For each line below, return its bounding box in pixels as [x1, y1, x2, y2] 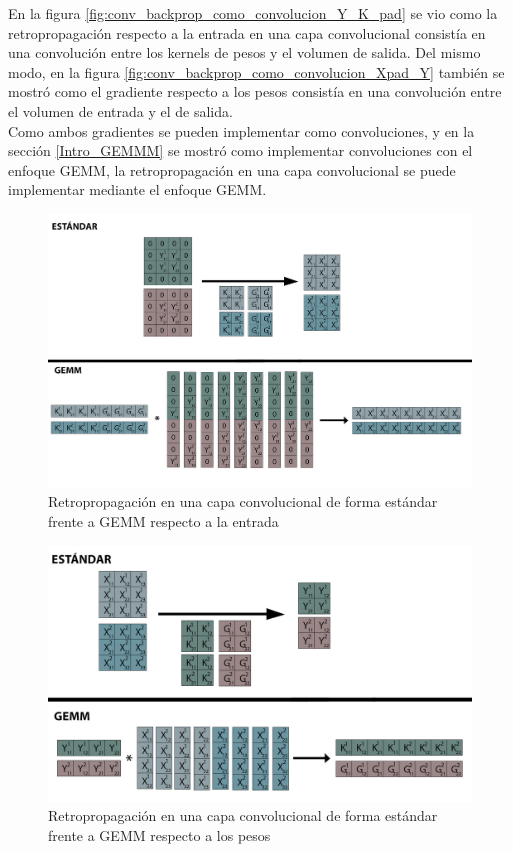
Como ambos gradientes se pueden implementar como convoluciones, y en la [8, 120, 475, 141]
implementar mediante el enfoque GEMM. [8, 179, 267, 200]
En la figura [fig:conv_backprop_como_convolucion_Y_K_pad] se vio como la [8, 3, 498, 23]
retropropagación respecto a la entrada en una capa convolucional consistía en [8, 22, 486, 43]
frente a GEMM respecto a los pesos [48, 824, 271, 845]
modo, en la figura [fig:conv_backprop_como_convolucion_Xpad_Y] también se [8, 61, 505, 82]
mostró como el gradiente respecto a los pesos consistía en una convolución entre [8, 81, 502, 102]
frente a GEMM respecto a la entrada [48, 511, 279, 532]
